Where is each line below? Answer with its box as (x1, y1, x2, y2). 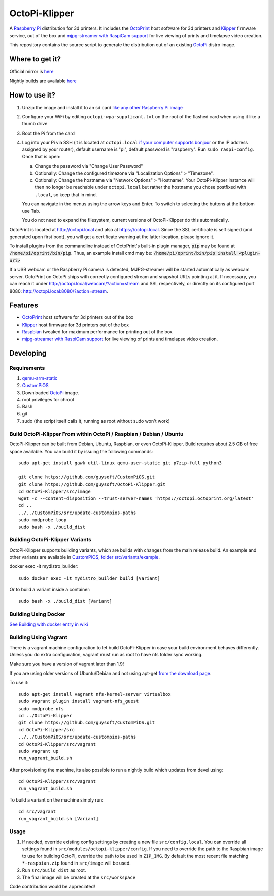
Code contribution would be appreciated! (9, 884, 95, 890)
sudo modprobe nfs (18, 706, 64, 711)
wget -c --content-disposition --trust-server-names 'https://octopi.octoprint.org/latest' (18, 495, 254, 501)
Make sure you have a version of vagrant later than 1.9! (9, 661, 124, 667)
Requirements (9, 365, 45, 372)
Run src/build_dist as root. (22, 867, 86, 873)
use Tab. (22, 208, 41, 214)
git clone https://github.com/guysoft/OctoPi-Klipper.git (18, 482, 166, 487)
